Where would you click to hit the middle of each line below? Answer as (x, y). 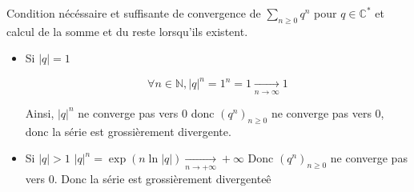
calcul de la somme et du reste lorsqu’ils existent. (127, 31)
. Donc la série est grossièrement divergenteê (163, 178)
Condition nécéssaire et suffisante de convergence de (134, 13)
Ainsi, (40, 112)
